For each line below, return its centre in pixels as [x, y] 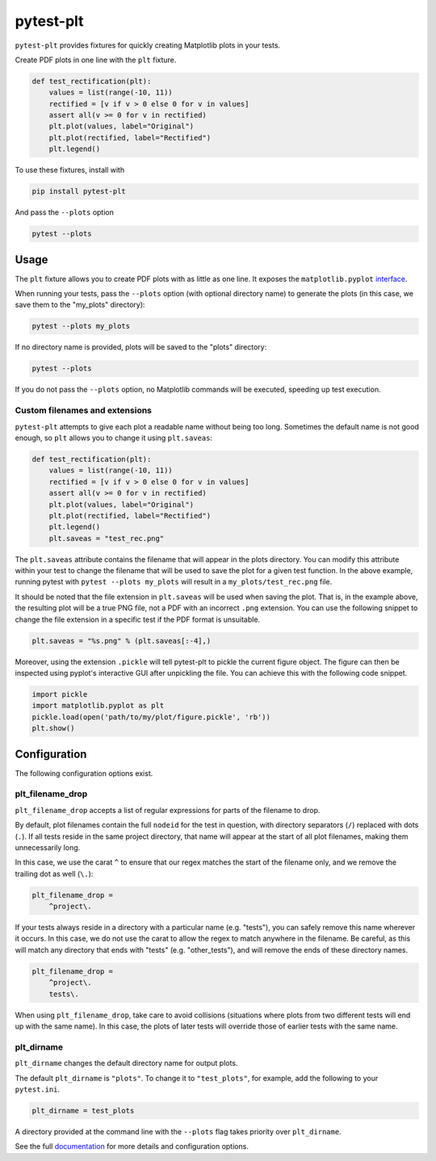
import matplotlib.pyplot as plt [98, 706]
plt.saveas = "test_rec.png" [107, 538]
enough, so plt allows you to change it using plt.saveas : [114, 438]
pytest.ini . [38, 1089]
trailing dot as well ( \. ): [54, 874]
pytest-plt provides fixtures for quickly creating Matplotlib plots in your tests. [148, 45]
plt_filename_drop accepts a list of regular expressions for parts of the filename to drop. [168, 810]
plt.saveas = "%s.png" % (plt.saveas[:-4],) [122, 641]
